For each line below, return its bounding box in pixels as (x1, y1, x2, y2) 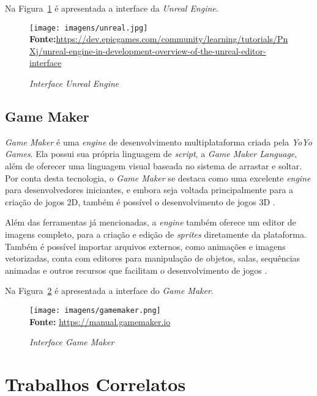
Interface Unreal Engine (29, 77, 119, 90)
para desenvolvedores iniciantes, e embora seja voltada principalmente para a (5, 183, 294, 196)
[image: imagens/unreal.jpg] (29, 23, 148, 32)
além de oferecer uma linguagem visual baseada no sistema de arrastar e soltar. (5, 159, 302, 172)
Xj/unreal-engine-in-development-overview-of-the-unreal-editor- (29, 44, 266, 57)
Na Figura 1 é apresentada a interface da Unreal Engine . (5, 2, 218, 14)
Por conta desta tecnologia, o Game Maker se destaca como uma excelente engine (5, 171, 311, 184)
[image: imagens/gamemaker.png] (29, 306, 161, 315)
